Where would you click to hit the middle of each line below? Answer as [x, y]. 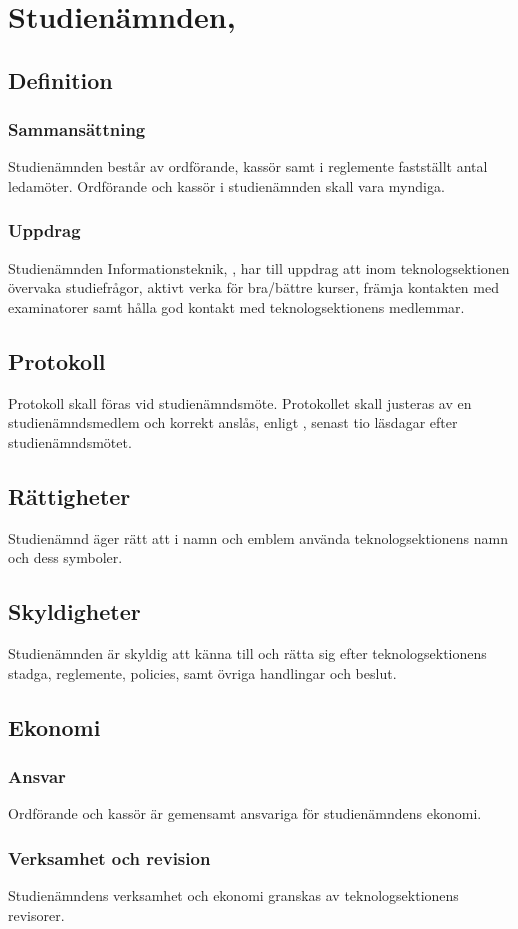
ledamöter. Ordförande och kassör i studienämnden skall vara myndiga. [226, 185]
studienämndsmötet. [70, 441]
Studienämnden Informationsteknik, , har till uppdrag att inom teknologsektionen [259, 267]
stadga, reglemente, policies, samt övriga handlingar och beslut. [202, 672]
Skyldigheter [74, 611]
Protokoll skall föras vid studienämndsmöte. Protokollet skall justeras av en [240, 402]
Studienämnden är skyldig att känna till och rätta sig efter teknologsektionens [247, 653]
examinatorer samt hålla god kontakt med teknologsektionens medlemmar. [236, 306]
